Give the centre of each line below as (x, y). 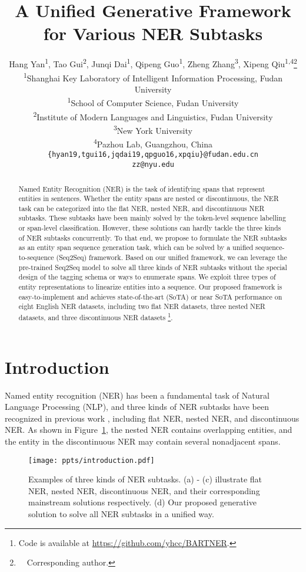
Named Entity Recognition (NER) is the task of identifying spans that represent (142, 188)
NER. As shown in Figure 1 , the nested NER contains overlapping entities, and (149, 430)
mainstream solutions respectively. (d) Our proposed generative (142, 502)
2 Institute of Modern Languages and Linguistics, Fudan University (153, 116)
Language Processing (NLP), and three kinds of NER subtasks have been (137, 407)
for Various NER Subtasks (153, 33)
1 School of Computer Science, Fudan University (153, 102)
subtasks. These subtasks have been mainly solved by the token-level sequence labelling (152, 218)
